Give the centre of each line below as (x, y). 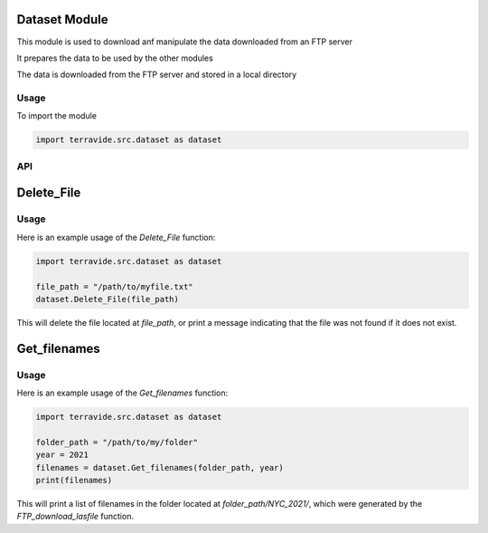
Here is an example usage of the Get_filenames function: (122, 393)
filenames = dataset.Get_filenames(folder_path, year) (160, 467)
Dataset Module (62, 19)
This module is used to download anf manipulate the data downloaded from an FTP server (184, 42)
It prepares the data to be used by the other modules (115, 58)
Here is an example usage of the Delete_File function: (116, 237)
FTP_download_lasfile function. (75, 517)
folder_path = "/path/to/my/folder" (117, 442)
